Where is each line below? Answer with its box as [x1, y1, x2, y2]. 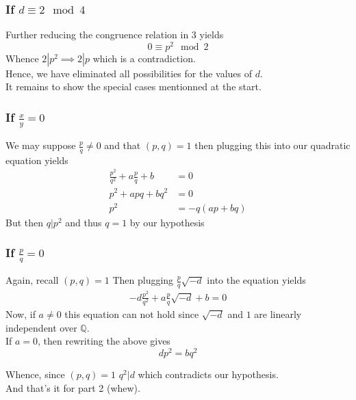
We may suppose [5, 138, 76, 152]
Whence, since [5, 366, 65, 381]
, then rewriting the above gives [38, 334, 170, 348]
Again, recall [5, 273, 59, 287]
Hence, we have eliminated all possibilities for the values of [5, 66, 253, 80]
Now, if [5, 307, 36, 321]
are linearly [254, 307, 302, 321]
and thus [65, 215, 102, 229]
